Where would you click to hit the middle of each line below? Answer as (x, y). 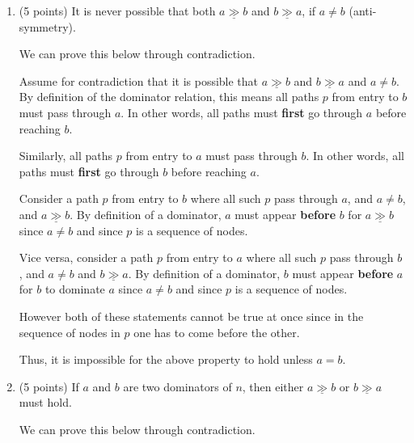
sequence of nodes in (70, 332)
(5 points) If (49, 386)
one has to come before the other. (217, 332)
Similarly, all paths (66, 156)
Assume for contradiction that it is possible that (139, 80)
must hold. (45, 402)
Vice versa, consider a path (86, 257)
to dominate (75, 289)
